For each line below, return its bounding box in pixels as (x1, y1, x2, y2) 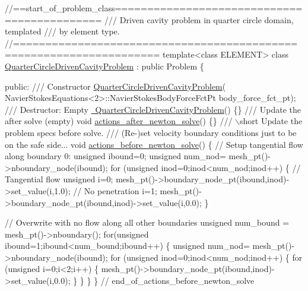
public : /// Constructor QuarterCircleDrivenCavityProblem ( (5, 80, 226, 92)
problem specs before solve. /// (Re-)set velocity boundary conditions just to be (5, 126, 297, 138)
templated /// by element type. (5, 25, 120, 37)
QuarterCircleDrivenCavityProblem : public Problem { (5, 59, 204, 72)
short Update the (240, 115, 303, 127)
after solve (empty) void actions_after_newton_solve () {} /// (5, 115, 233, 127)
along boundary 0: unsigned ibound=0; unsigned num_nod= (5, 150, 226, 162)
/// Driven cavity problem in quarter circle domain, (104, 13, 294, 26)
